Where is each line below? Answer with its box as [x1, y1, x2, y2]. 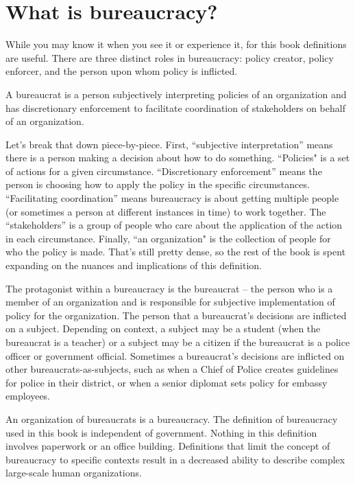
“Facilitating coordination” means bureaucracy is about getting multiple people [5, 191, 339, 205]
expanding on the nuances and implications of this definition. [5, 258, 262, 273]
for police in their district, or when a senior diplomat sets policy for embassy [5, 375, 328, 389]
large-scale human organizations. [5, 465, 142, 480]
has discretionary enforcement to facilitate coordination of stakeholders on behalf [5, 100, 345, 115]
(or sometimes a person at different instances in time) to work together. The [5, 204, 326, 218]
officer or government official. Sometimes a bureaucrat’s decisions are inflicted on [5, 348, 345, 362]
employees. [5, 389, 51, 403]
